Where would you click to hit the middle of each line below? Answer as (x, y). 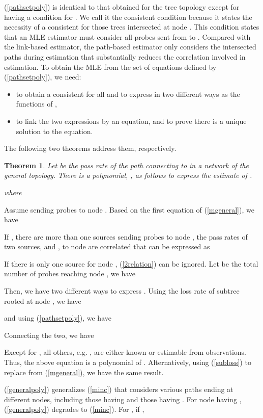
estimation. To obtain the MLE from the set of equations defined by (110, 67)
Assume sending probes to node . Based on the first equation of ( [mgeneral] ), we (129, 209)
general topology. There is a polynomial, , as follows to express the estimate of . (128, 175)
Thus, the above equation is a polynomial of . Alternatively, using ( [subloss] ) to (128, 362)
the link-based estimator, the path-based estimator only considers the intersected (130, 47)
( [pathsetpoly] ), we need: (43, 77)
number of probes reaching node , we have (70, 273)
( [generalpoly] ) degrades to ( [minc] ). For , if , (74, 409)
